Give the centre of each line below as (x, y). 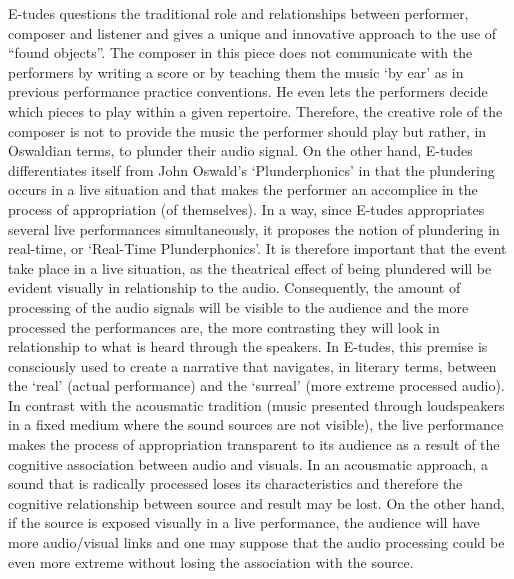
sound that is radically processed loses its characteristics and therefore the (235, 483)
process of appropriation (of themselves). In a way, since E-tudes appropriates (246, 208)
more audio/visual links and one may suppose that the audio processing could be (256, 542)
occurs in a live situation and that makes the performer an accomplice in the (243, 189)
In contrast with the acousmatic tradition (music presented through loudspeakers (256, 404)
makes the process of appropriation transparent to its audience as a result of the (254, 444)
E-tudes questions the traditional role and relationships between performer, (238, 13)
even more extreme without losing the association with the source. (211, 561)
